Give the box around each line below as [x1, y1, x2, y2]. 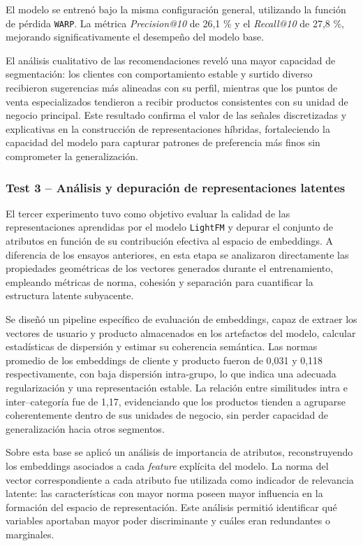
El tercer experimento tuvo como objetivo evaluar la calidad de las [6, 206, 290, 220]
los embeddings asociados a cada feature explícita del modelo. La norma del [6, 458, 329, 473]
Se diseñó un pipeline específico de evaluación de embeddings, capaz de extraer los [6, 312, 357, 326]
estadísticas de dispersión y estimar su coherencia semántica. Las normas [6, 339, 318, 354]
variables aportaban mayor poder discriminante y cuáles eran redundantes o [6, 513, 330, 528]
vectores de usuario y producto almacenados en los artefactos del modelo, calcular [6, 325, 356, 340]
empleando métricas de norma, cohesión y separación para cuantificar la [6, 274, 313, 289]
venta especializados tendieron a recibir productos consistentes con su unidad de [6, 94, 348, 108]
